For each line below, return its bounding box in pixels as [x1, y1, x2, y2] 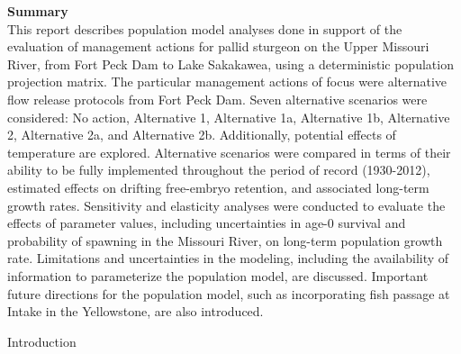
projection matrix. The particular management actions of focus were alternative [7, 72, 447, 91]
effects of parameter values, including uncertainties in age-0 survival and [7, 213, 406, 232]
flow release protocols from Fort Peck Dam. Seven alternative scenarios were [7, 89, 428, 108]
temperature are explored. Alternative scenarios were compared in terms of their [7, 142, 451, 161]
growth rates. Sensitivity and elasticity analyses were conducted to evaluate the [7, 195, 446, 214]
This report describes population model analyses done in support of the [7, 19, 402, 38]
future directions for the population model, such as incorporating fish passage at [7, 284, 450, 303]
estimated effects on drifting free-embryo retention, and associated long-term [7, 177, 429, 196]
